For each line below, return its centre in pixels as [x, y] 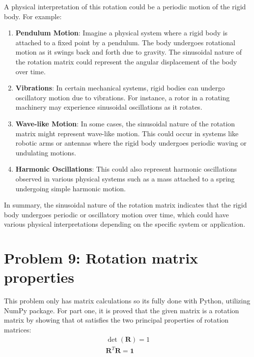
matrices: [18, 329]
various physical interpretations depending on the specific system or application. [125, 224]
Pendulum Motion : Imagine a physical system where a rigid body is [122, 33]
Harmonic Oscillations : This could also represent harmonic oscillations [126, 169]
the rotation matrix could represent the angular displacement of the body [126, 61]
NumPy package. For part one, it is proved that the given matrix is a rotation [122, 310]
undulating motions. [46, 152]
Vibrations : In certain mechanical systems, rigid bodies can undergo [120, 88]
